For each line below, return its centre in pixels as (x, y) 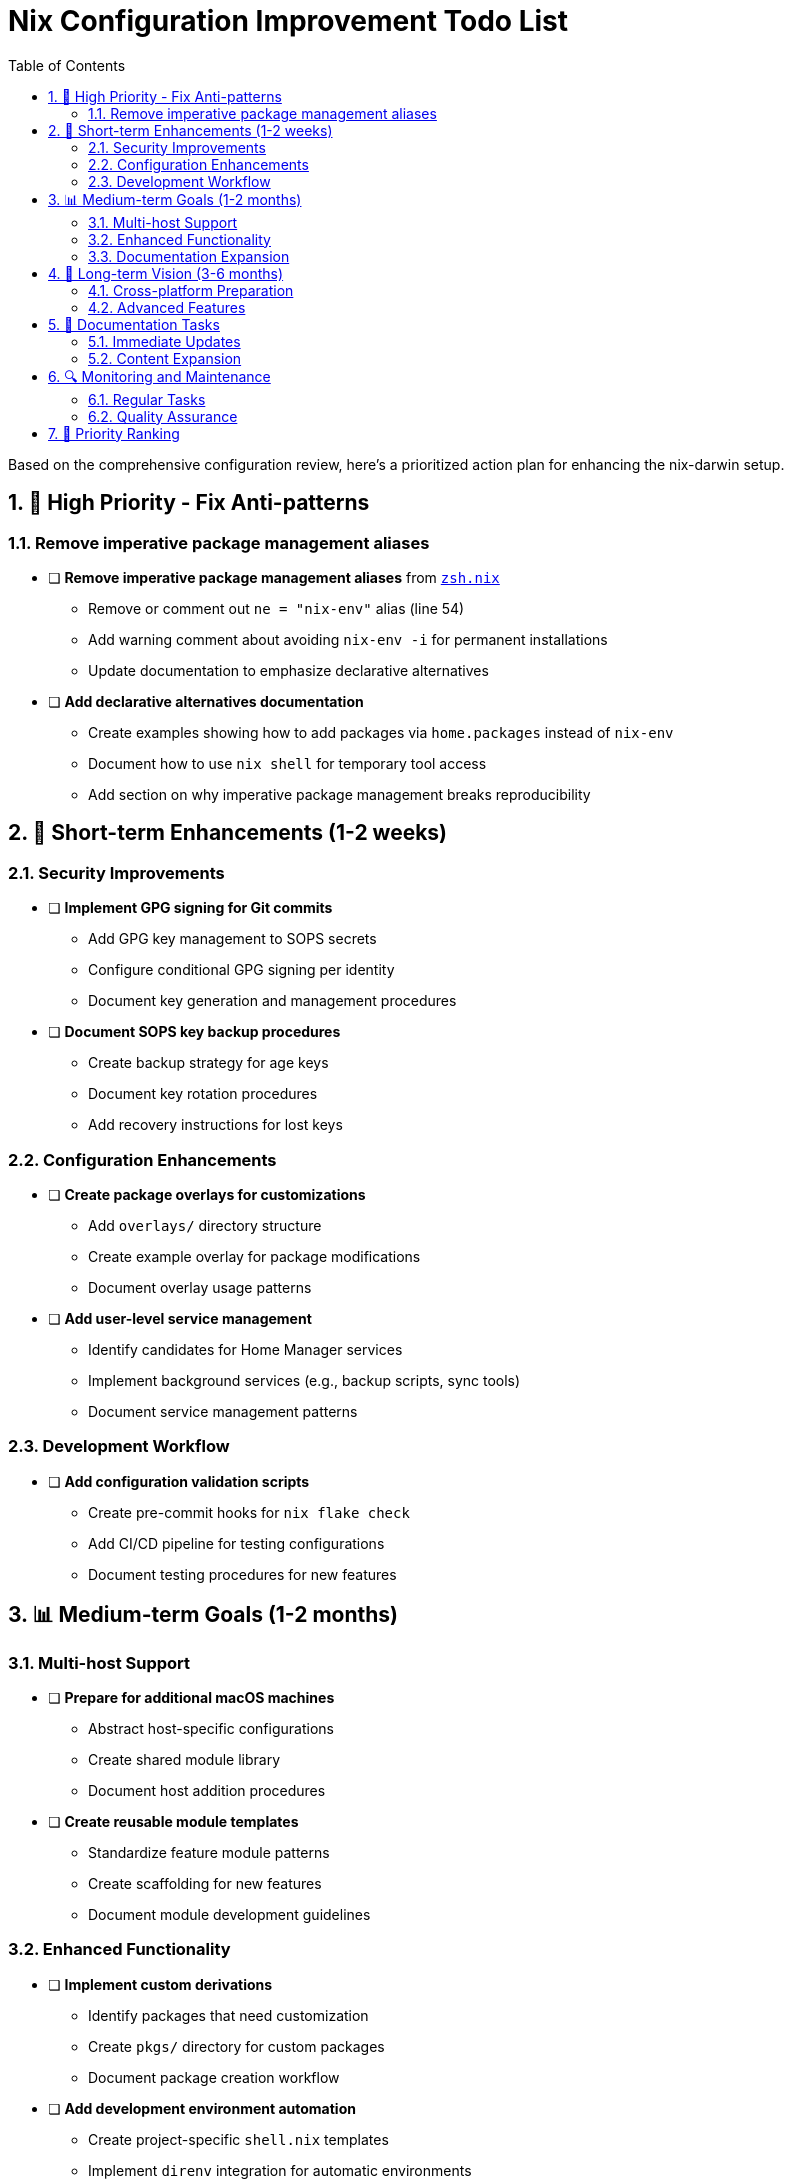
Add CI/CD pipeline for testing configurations (236, 1543)
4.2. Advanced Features (167, 307)
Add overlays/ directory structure (205, 1225)
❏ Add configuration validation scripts (179, 1481)
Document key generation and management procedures (272, 1001)
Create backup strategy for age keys (208, 1063)
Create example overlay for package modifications (254, 1256)
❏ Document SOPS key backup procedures (194, 1032)
